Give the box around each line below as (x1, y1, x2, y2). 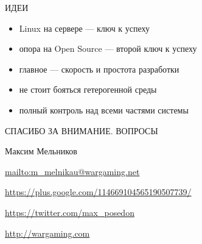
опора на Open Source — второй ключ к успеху (19, 42, 197, 55)
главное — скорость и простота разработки (19, 62, 179, 75)
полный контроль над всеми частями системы (19, 103, 189, 116)
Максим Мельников (5, 145, 77, 157)
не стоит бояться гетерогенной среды (19, 83, 157, 96)
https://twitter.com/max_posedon (5, 206, 134, 218)
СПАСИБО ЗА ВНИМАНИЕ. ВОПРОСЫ (5, 124, 158, 137)
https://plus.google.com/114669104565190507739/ (5, 185, 192, 198)
